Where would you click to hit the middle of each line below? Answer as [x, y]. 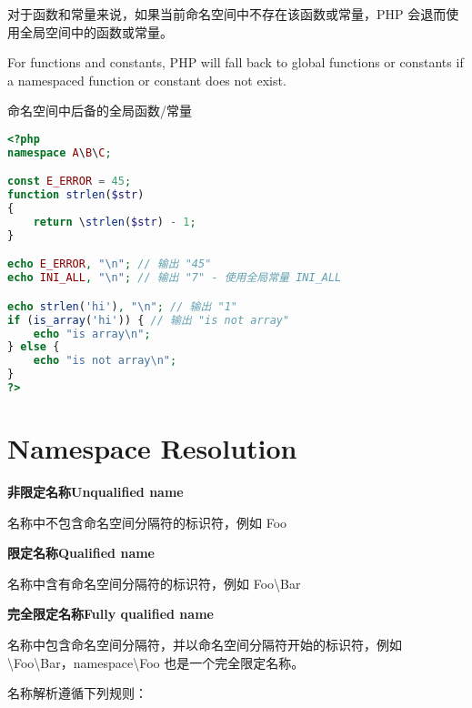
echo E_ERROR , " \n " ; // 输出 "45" [110, 264]
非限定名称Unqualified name [95, 492]
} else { [34, 347]
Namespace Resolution [152, 448]
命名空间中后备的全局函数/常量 [100, 111]
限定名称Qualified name [81, 553]
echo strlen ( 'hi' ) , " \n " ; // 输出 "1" [123, 306]
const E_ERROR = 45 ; [70, 182]
